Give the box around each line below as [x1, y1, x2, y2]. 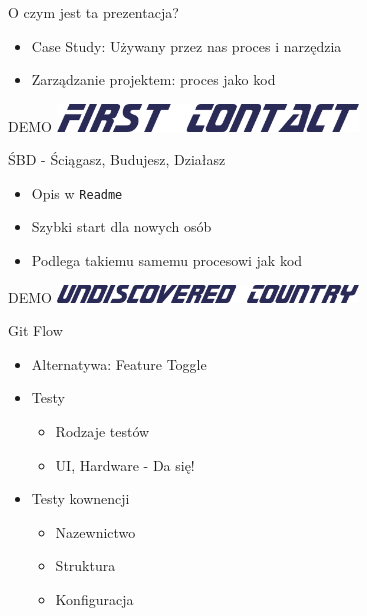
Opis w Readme [31, 182, 123, 203]
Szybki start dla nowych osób [31, 216, 212, 237]
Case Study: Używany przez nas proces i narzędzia [31, 35, 342, 56]
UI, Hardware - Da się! [55, 454, 195, 475]
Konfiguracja [55, 588, 134, 609]
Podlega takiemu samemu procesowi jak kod [31, 249, 303, 270]
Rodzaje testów [55, 420, 150, 441]
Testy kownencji [31, 488, 130, 509]
